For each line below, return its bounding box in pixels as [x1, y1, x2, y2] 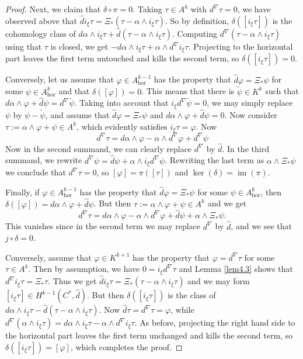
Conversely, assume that [5, 251, 92, 263]
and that [58, 85, 90, 97]
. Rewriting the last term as [165, 154, 264, 166]
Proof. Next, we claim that [5, 3, 101, 15]
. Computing [172, 27, 217, 40]
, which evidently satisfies [76, 120, 168, 132]
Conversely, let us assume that [5, 73, 114, 85]
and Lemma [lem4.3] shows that [179, 263, 293, 275]
